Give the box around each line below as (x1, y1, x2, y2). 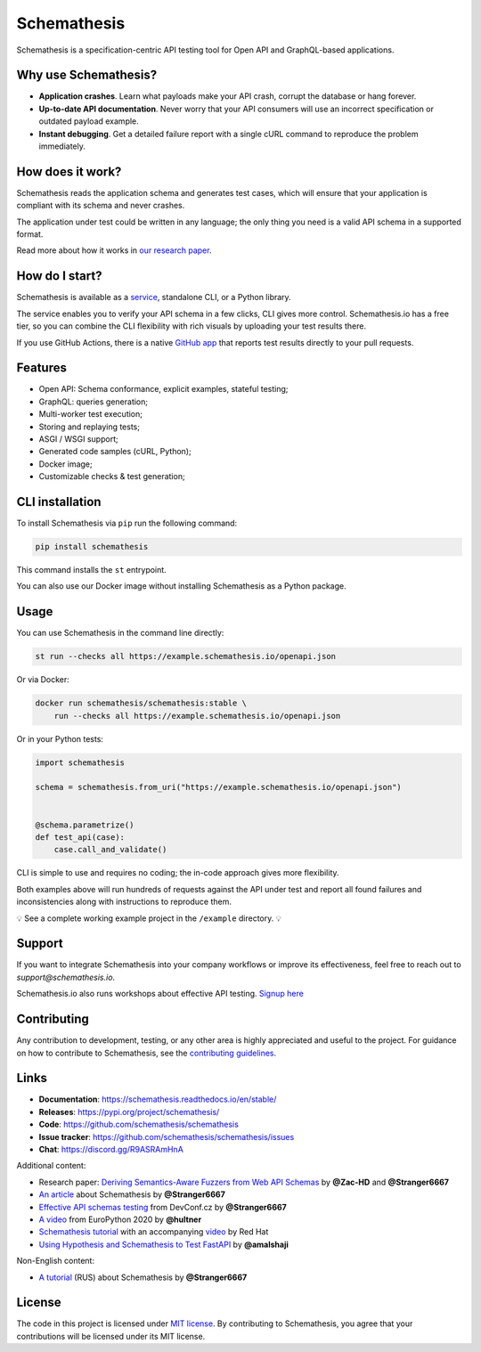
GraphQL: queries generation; (38, 396, 149, 407)
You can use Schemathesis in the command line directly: (16, 628, 224, 639)
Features (16, 361, 67, 376)
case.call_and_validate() (53, 844, 167, 855)
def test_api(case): (35, 833, 125, 843)
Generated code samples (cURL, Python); (38, 446, 192, 457)
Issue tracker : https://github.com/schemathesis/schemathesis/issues (38, 1131, 295, 1142)
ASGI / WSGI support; (38, 434, 119, 444)
